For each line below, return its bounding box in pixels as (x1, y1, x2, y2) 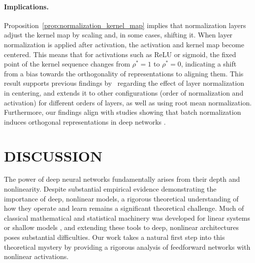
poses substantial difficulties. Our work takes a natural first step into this (4, 232, 225, 242)
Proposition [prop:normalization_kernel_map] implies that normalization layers (4, 20, 246, 30)
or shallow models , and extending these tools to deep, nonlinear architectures (4, 222, 239, 232)
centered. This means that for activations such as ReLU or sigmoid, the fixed (4, 49, 236, 59)
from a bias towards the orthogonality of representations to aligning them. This (4, 68, 244, 78)
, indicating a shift (181, 59, 237, 69)
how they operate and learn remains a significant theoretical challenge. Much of (4, 203, 244, 213)
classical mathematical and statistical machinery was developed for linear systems (4, 212, 251, 223)
